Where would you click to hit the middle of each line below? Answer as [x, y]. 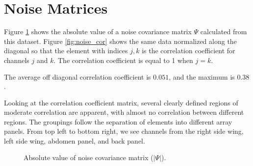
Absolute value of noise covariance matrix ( [89, 157]
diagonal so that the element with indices [66, 51]
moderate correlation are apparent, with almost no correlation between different [124, 112]
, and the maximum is [202, 76]
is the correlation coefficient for [189, 51]
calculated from [224, 31]
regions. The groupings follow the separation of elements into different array [118, 121]
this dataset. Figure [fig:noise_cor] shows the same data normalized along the [120, 41]
